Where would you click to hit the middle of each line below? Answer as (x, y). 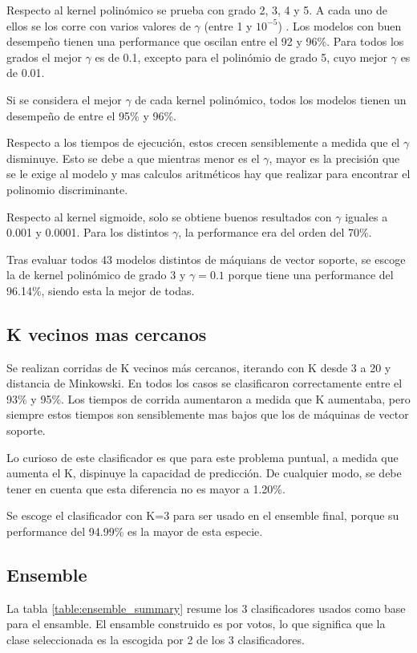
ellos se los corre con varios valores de (99, 25)
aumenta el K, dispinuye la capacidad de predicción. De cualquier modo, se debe (204, 473)
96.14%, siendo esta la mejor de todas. (101, 290)
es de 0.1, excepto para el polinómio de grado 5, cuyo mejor (241, 57)
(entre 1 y (228, 25)
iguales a (366, 216)
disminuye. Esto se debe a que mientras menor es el (133, 158)
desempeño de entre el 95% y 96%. (92, 115)
